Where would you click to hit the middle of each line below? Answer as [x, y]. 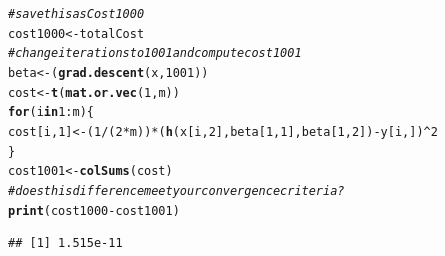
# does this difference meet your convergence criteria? [176, 190]
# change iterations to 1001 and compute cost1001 [155, 53]
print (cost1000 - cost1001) [94, 210]
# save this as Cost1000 [76, 14]
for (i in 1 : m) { [51, 112]
